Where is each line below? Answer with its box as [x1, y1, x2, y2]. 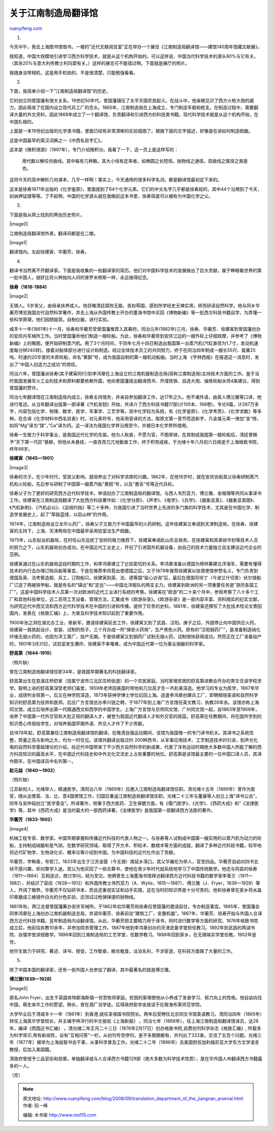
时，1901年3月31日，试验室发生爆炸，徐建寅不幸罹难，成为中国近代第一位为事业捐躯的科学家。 [9, 640, 207, 647]
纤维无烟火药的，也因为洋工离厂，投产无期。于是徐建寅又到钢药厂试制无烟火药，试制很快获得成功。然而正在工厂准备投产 [9, 633, 262, 640]
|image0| [9, 221, 28, 227]
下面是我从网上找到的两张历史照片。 [9, 212, 85, 218]
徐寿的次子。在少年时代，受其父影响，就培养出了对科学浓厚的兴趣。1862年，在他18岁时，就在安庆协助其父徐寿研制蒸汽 [9, 474, 259, 480]
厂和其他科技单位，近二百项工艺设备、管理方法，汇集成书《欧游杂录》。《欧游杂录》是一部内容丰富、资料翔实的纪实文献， [9, 596, 262, 602]
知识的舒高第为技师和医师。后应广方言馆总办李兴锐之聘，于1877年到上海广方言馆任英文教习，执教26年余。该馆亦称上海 [9, 699, 259, 705]
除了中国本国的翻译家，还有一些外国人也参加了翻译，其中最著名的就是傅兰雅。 [9, 966, 173, 973]
